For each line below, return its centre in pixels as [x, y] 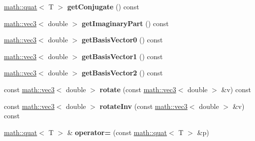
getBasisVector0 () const [122, 40]
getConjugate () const [103, 6]
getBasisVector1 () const [122, 56]
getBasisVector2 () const [122, 73]
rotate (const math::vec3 [138, 89]
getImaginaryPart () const [125, 23]
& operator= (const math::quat [117, 132]
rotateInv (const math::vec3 [143, 106]
